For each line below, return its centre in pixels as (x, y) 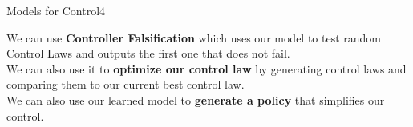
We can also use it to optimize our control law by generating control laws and (206, 68)
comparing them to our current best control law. (126, 84)
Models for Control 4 (56, 10)
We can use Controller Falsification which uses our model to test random (194, 37)
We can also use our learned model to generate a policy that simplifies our (196, 99)
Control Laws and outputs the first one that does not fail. (148, 53)
